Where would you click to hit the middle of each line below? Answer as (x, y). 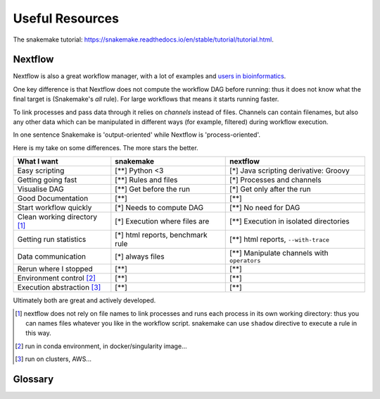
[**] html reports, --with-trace (280, 240)
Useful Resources (66, 18)
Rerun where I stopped (55, 269)
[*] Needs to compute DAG (159, 208)
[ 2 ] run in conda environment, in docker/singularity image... (101, 346)
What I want (38, 161)
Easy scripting (41, 171)
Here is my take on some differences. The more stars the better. (106, 147)
